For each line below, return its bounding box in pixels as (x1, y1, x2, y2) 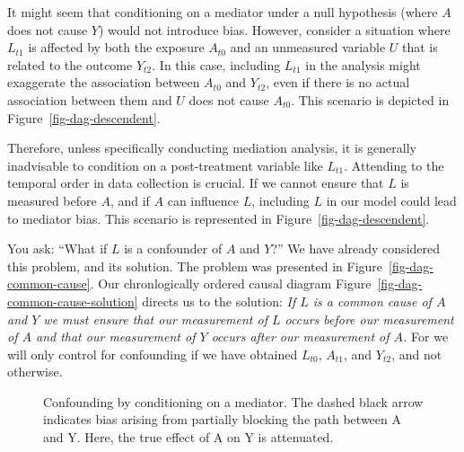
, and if (109, 191, 150, 209)
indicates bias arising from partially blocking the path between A (43, 410, 401, 429)
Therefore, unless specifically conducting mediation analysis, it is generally (7, 138, 416, 157)
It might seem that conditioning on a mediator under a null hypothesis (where (7, 3, 438, 21)
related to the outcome (7, 55, 133, 74)
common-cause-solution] (7, 291, 138, 310)
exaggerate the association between (7, 73, 200, 92)
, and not (391, 344, 442, 363)
